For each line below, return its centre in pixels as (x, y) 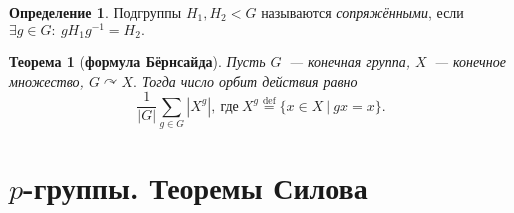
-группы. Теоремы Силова (195, 187)
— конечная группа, (349, 61)
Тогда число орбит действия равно (249, 80)
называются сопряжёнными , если (362, 12)
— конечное (469, 61)
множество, (46, 80)
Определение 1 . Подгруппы (95, 12)
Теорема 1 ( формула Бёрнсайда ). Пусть (137, 61)
